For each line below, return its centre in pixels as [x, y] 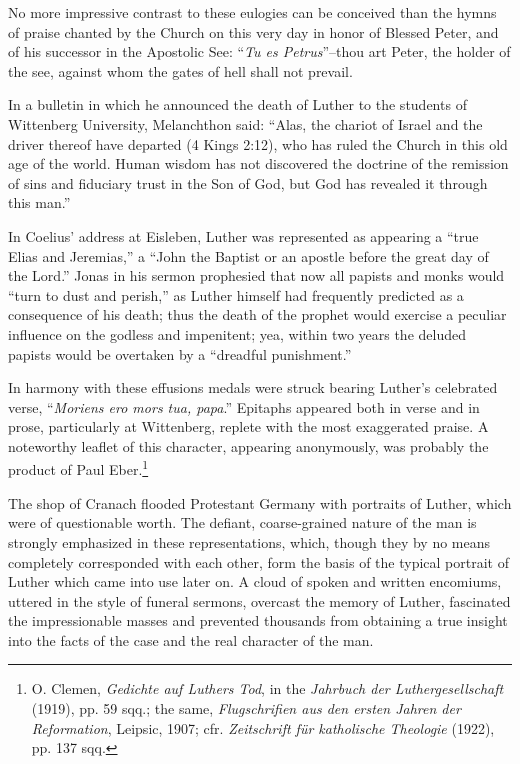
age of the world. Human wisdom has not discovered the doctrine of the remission [258, 163]
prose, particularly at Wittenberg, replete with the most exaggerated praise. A [248, 426]
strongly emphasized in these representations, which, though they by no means [249, 541]
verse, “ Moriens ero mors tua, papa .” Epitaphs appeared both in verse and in [244, 406]
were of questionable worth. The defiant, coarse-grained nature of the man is [242, 522]
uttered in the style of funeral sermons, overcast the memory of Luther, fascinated [259, 600]
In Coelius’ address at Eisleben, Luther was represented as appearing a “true [243, 235]
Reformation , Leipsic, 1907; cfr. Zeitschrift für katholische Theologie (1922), [263, 727]
